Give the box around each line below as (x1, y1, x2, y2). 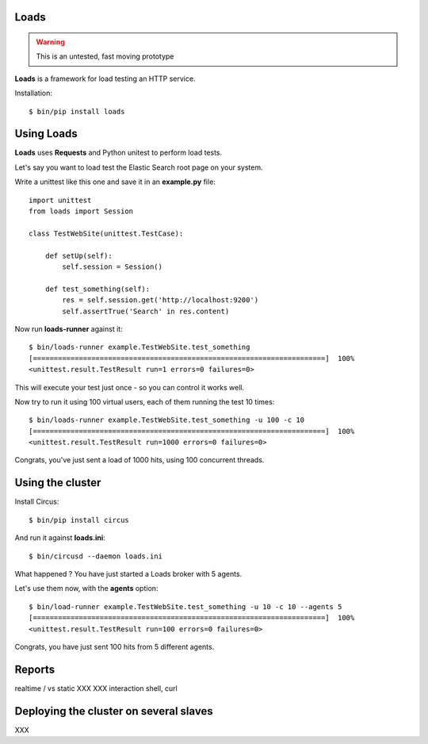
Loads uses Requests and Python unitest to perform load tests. (14, 148, 223, 158)
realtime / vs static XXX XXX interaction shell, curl (14, 683, 178, 693)
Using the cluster (14, 476, 101, 489)
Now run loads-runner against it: (14, 324, 123, 333)
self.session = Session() (62, 263, 162, 271)
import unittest (29, 195, 92, 205)
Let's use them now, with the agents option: (14, 584, 159, 593)
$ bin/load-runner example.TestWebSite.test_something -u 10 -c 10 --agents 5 (29, 602, 342, 611)
